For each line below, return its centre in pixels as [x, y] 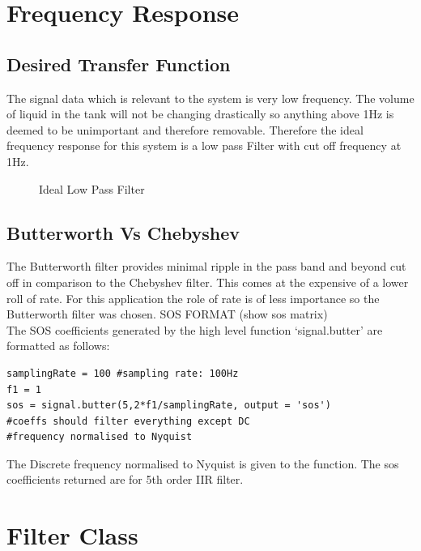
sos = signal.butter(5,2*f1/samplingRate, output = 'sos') [169, 406]
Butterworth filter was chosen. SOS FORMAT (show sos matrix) [167, 314]
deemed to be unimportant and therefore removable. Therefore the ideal [185, 129]
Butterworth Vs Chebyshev [123, 232]
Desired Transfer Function [119, 64]
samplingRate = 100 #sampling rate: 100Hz [123, 373]
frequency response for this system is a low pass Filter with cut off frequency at [204, 145]
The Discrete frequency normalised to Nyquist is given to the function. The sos [203, 463]
